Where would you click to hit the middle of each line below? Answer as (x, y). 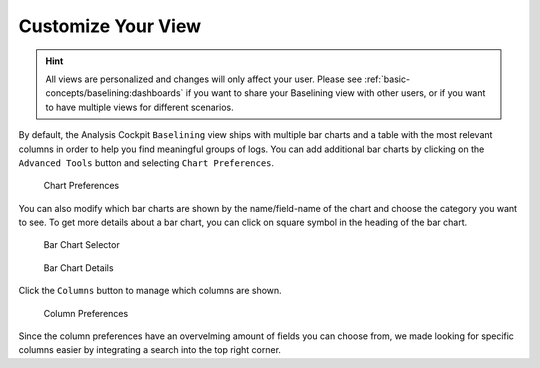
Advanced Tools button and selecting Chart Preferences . (146, 162)
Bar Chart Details (78, 267)
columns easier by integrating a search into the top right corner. (150, 350)
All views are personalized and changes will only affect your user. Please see (204, 79)
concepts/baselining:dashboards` (114, 93)
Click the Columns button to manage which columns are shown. (150, 291)
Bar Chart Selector (81, 245)
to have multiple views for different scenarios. (139, 107)
